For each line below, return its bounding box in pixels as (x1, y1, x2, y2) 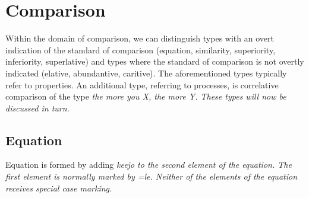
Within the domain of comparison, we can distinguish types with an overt (5, 32, 274, 44)
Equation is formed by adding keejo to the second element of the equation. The (5, 158, 292, 171)
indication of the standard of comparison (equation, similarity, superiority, (5, 43, 276, 56)
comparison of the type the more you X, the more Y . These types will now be (5, 90, 286, 103)
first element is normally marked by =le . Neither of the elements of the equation (5, 170, 298, 183)
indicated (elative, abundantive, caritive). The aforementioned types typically (5, 66, 287, 79)
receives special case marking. (5, 181, 112, 194)
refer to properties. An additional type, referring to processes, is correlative (5, 78, 279, 91)
